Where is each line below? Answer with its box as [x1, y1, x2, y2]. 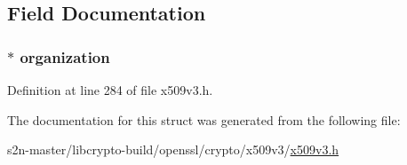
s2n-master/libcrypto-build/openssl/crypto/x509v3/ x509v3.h [7, 140, 339, 159]
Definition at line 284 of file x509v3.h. [7, 81, 213, 98]
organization [20, 45, 110, 67]
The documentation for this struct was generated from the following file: [7, 110, 401, 129]
